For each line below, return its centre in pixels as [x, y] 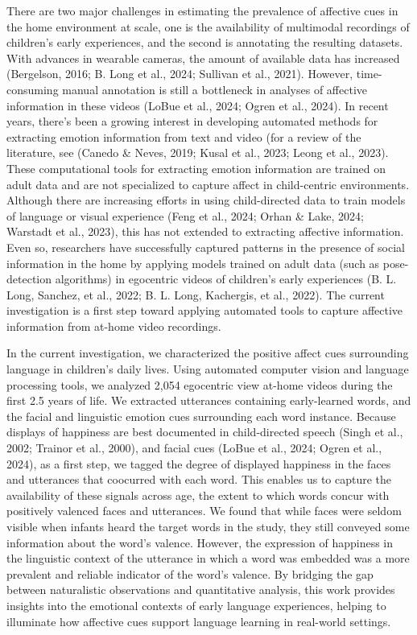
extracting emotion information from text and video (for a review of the [184, 136]
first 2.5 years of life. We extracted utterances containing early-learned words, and [209, 400]
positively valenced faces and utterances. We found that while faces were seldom [204, 511]
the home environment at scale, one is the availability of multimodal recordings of [208, 26]
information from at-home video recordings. [114, 326]
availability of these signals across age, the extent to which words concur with [198, 495]
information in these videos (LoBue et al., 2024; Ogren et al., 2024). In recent [198, 105]
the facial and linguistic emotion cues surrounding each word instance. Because [201, 416]
